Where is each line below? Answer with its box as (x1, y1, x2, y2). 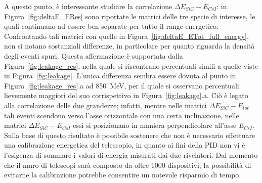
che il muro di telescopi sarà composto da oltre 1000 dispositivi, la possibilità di (4, 159, 251, 170)
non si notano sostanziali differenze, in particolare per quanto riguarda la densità (4, 40, 255, 51)
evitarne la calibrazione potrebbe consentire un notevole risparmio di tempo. (4, 169, 241, 180)
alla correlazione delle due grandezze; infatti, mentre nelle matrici (4, 100, 207, 110)
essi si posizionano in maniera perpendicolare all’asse (73, 120, 237, 130)
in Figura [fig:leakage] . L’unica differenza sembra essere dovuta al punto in (4, 70, 236, 81)
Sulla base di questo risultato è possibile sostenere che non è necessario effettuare (4, 129, 255, 140)
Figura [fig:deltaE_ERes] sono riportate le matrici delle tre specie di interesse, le (4, 11, 255, 21)
